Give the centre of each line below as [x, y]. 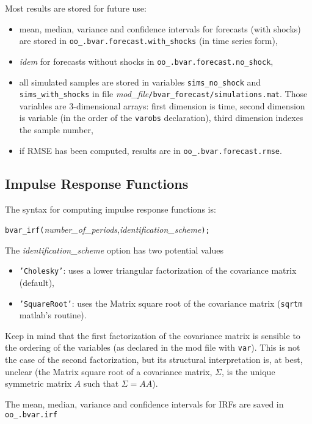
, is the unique [249, 371]
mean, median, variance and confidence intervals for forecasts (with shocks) [160, 28]
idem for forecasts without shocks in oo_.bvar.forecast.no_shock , [146, 61]
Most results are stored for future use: [76, 8]
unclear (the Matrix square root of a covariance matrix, [109, 371]
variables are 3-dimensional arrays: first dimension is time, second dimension [162, 105]
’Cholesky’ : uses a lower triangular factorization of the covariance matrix [158, 270]
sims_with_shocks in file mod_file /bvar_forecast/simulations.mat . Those [163, 94]
